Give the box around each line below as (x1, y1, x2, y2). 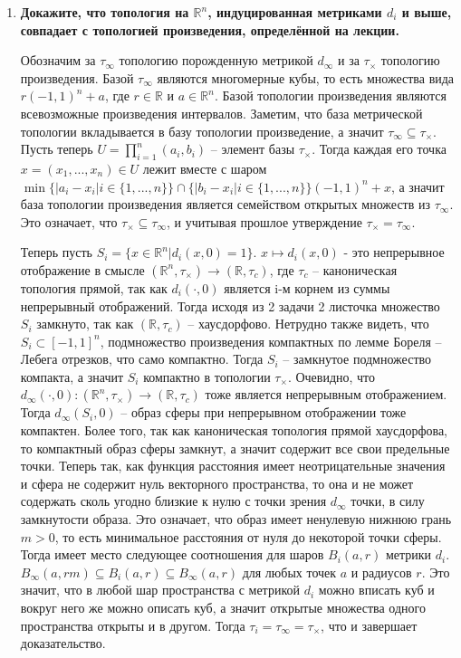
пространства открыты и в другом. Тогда (20, 615, 245, 634)
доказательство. (20, 634, 106, 653)
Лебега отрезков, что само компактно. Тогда (20, 349, 264, 368)
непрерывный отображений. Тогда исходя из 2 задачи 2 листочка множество (20, 296, 440, 315)
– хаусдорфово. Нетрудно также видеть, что (187, 314, 429, 333)
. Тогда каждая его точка (312, 139, 447, 158)
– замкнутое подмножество (283, 349, 432, 368)
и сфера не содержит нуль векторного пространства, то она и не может (20, 473, 414, 492)
